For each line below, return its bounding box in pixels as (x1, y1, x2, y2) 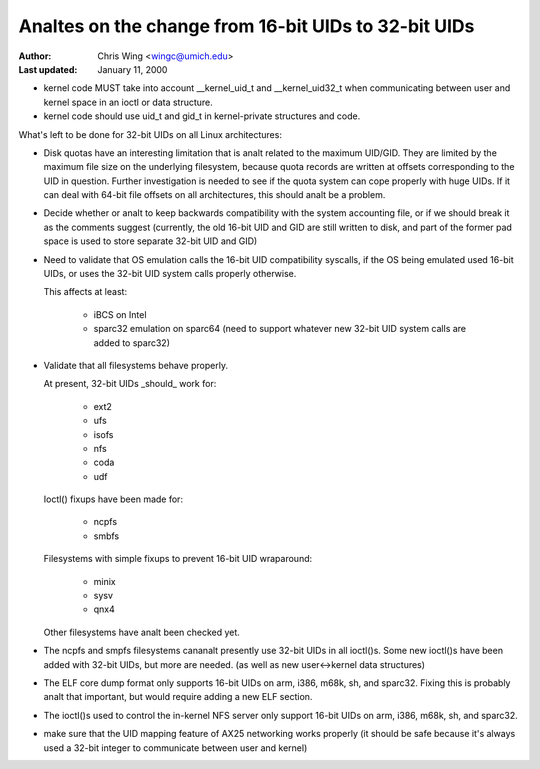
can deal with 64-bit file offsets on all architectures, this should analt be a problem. (43, 189, 386, 201)
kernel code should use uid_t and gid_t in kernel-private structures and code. (43, 110, 361, 122)
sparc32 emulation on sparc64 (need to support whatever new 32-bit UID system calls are (93, 323, 467, 335)
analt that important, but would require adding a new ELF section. (43, 691, 313, 703)
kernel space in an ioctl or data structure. (43, 96, 214, 108)
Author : (18, 50, 52, 62)
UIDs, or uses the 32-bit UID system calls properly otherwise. (43, 268, 297, 280)
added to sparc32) (93, 336, 170, 349)
